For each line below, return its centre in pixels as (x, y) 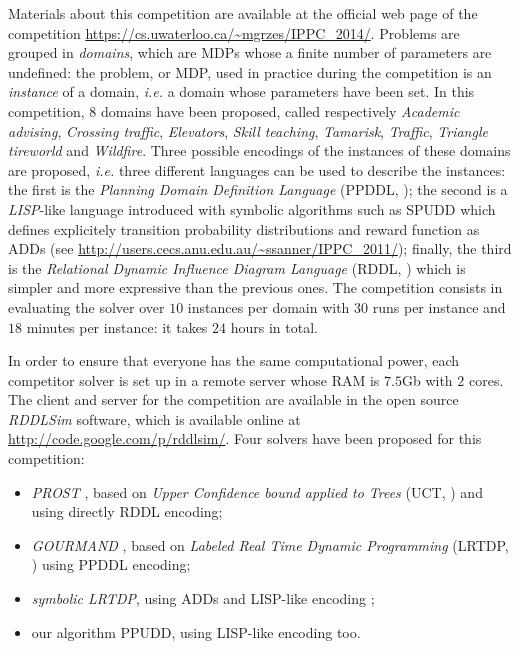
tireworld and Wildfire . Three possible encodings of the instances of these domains (259, 150)
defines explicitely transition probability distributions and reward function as (244, 228)
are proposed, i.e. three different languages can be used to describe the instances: (257, 169)
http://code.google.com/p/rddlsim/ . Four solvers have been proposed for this (245, 438)
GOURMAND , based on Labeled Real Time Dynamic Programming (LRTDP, (270, 544)
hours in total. (274, 326)
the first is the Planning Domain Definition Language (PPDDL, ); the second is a (258, 189)
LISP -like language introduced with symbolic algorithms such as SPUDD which (252, 208)
